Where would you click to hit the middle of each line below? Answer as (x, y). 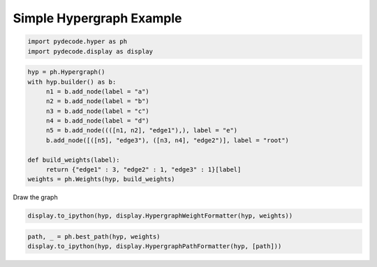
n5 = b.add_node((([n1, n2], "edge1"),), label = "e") (142, 130)
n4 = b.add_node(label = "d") (97, 121)
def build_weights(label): (74, 160)
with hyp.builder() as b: (72, 82)
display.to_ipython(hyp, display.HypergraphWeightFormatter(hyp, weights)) (160, 216)
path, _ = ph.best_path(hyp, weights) (94, 236)
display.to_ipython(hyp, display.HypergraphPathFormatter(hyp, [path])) (155, 246)
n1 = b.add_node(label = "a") (97, 91)
